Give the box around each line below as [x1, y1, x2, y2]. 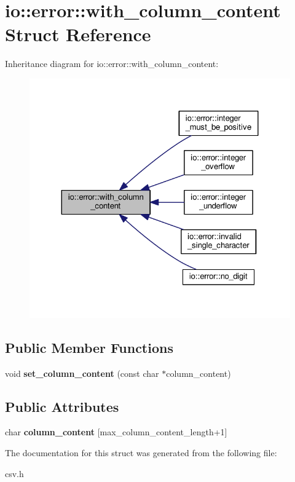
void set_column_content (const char [5, 366, 159, 379]
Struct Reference [5, 22, 151, 47]
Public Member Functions [5, 338, 173, 357]
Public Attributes [5, 397, 119, 416]
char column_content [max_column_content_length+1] [5, 425, 227, 438]
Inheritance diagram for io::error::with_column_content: [5, 57, 219, 70]
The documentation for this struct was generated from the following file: [5, 446, 277, 459]
